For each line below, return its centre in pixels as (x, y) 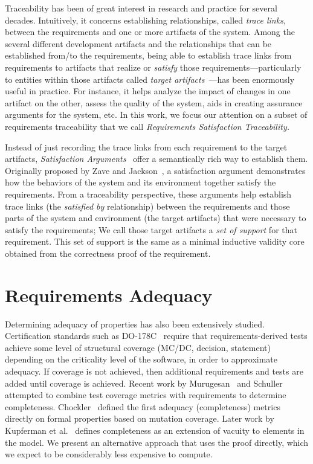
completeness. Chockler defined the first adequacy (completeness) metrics (143, 406)
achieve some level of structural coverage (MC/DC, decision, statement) (138, 347)
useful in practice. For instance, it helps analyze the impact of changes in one (148, 91)
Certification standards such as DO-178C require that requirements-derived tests (156, 336)
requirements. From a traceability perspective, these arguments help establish (148, 194)
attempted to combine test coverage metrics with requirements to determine (146, 395)
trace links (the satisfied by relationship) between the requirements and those (147, 206)
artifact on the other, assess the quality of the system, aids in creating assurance (154, 102)
